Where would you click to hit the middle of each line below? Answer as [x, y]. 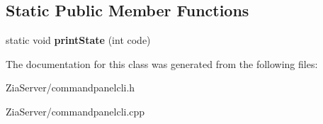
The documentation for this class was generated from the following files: [162, 63]
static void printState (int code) [78, 40]
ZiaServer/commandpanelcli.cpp [75, 111]
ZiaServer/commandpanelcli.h [70, 88]
